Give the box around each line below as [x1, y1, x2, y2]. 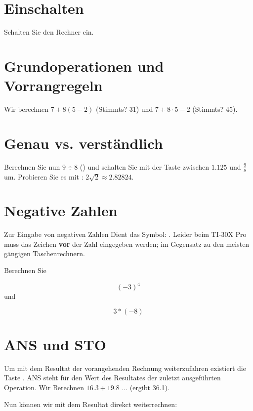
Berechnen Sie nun [4, 161, 60, 172]
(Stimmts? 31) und [95, 104, 153, 114]
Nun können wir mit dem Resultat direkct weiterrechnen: [4, 399, 177, 409]
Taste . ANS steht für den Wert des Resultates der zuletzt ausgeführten [4, 372, 221, 383]
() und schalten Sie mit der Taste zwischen [80, 161, 210, 172]
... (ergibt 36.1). [122, 382, 169, 393]
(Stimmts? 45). [192, 104, 238, 114]
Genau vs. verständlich [4, 133, 163, 153]
